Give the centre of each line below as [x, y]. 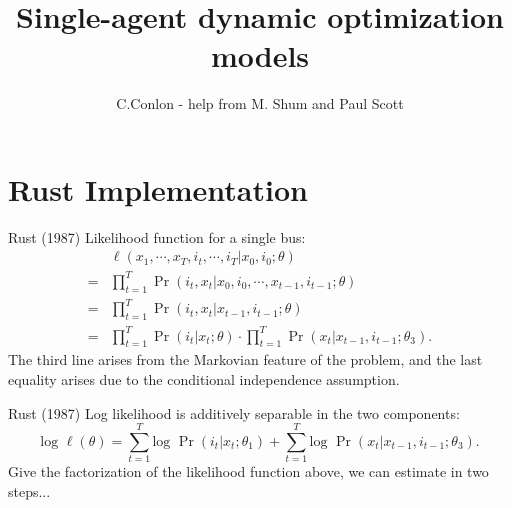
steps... [29, 490]
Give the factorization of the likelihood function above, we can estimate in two [248, 471]
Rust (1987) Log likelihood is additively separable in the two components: [234, 412]
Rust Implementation [158, 188]
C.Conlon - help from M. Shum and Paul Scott [260, 103]
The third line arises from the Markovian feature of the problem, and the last [245, 359]
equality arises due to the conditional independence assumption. [204, 379]
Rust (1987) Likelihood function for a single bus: [157, 236]
